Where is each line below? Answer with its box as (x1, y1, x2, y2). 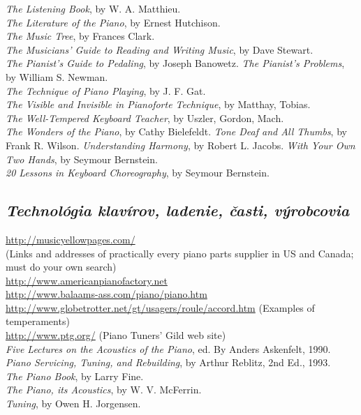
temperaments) (6, 314, 70, 329)
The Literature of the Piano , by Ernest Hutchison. (6, 15, 221, 29)
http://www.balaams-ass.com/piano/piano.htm (6, 287, 207, 301)
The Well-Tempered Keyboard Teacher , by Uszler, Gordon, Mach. (6, 110, 284, 125)
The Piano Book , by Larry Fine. (6, 368, 144, 383)
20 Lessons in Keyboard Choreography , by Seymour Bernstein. (6, 165, 270, 180)
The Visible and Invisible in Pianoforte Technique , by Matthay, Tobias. (6, 97, 311, 112)
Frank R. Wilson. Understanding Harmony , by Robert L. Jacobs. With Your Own (6, 137, 355, 152)
